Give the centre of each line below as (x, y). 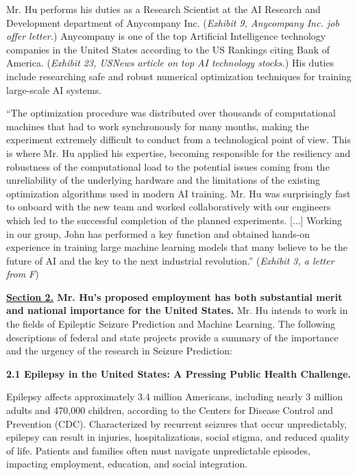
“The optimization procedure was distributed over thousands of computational (171, 113)
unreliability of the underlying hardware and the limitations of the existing (163, 180)
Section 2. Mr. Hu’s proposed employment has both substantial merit (174, 296)
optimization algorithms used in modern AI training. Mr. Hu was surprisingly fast (178, 193)
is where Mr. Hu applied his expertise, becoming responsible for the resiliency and (178, 153)
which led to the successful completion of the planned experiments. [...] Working (174, 220)
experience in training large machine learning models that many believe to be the (177, 247)
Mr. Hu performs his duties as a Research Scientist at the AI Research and (163, 9)
